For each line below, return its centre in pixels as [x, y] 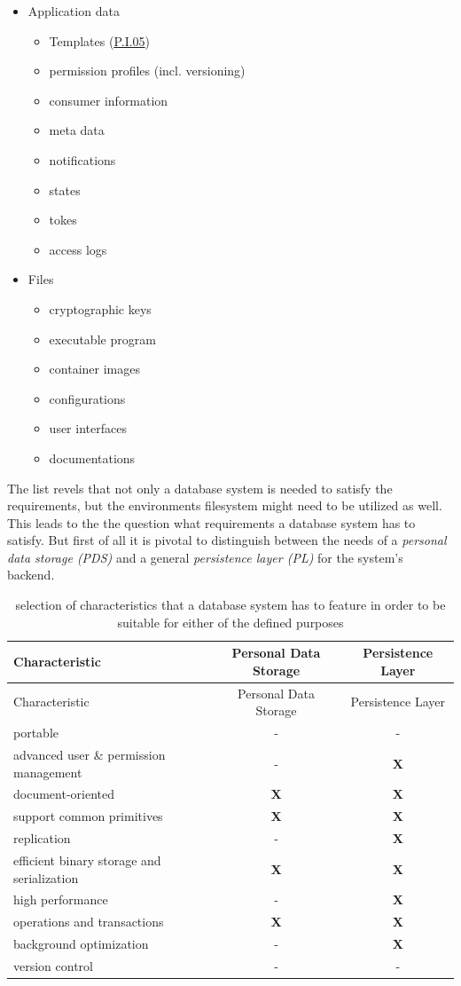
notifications [82, 159]
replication [42, 838]
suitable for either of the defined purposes [230, 622]
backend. [31, 575]
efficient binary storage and [87, 860]
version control [53, 965]
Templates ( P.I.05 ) [100, 40]
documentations [92, 458]
